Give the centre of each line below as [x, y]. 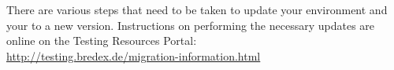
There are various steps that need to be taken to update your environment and [197, 9]
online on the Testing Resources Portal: [102, 41]
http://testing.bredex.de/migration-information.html [134, 55]
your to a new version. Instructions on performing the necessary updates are [191, 25]
